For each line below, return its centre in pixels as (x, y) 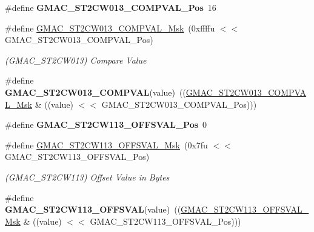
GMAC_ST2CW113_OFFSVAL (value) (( (93, 209)
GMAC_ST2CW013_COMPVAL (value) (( (95, 92)
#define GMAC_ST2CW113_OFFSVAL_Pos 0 (106, 124)
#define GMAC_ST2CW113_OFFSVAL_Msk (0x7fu (106, 144)
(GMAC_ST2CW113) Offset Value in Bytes (87, 177)
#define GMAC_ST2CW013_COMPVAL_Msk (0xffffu (110, 28)
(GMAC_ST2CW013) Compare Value (76, 60)
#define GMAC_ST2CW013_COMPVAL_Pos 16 (111, 7)
